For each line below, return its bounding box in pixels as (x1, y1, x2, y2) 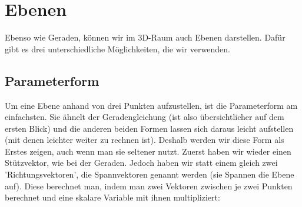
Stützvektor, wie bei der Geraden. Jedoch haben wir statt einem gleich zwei (5, 156, 278, 169)
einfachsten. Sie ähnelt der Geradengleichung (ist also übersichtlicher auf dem (5, 111, 284, 123)
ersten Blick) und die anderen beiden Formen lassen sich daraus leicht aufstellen (5, 122, 294, 134)
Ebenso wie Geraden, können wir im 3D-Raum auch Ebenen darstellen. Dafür (5, 31, 286, 44)
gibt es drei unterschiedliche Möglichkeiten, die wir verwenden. (5, 42, 230, 55)
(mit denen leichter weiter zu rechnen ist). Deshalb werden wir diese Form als (5, 133, 284, 146)
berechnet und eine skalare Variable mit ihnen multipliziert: (5, 191, 220, 203)
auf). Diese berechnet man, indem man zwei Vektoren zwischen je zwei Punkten (5, 179, 293, 192)
